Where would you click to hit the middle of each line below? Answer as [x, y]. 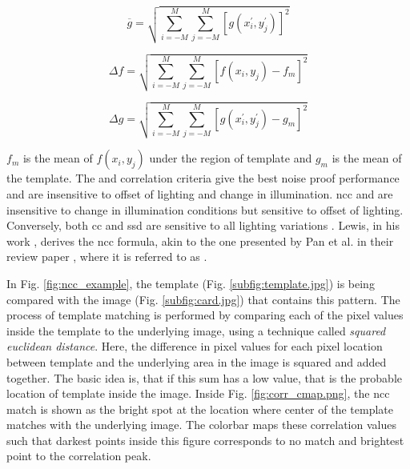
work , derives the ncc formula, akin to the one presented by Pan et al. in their [200, 241]
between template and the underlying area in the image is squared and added [197, 361]
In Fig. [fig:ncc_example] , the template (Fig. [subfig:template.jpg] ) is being [191, 283]
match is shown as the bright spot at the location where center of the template [200, 409]
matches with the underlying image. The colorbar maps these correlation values [201, 425]
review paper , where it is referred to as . [107, 257]
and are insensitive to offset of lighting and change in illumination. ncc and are [200, 193]
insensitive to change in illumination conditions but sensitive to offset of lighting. [205, 209]
